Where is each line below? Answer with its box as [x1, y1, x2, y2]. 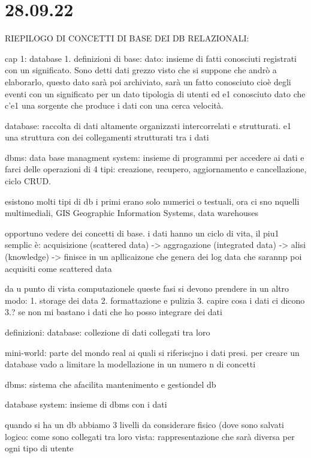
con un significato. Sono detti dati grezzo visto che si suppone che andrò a [5, 64, 277, 76]
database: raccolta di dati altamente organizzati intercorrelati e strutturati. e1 [5, 119, 291, 131]
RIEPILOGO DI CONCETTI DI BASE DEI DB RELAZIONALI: [5, 32, 249, 44]
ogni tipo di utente [5, 442, 74, 454]
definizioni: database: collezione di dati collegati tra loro [5, 326, 210, 338]
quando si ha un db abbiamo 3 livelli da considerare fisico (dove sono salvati [5, 418, 284, 430]
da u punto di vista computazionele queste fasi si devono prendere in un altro [5, 282, 289, 295]
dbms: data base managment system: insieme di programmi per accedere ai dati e [5, 151, 304, 163]
